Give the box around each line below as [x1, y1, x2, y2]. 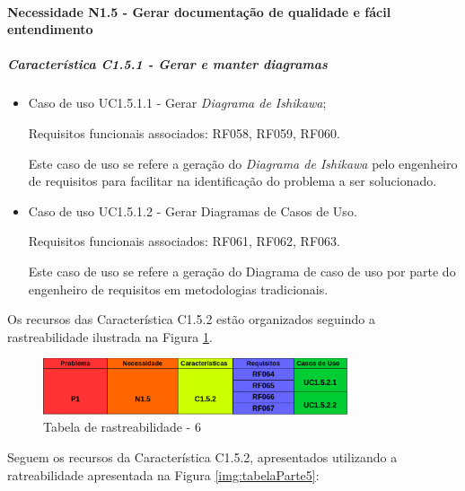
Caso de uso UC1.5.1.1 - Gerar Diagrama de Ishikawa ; [28, 93, 327, 112]
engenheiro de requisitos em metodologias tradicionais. [28, 279, 329, 298]
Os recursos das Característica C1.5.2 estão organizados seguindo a [7, 310, 375, 329]
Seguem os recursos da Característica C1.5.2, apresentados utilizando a [7, 448, 398, 466]
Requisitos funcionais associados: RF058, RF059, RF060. [28, 123, 340, 142]
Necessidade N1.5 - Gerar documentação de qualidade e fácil [7, 2, 391, 21]
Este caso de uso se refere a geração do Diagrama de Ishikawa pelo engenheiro [28, 153, 458, 172]
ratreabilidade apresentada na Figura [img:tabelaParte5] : [7, 465, 320, 484]
